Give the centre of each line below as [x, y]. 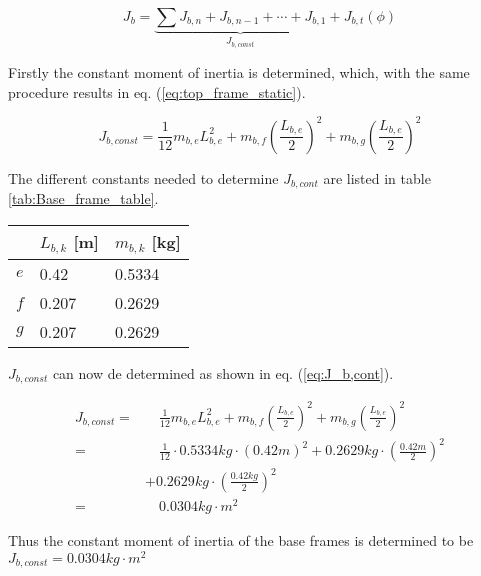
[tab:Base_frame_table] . [83, 198]
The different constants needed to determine [143, 177]
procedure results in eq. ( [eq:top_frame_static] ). [157, 91]
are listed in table [377, 177]
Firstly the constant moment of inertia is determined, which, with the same [239, 72]
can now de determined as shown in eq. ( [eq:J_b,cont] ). [223, 372]
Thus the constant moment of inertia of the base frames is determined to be [241, 539]
